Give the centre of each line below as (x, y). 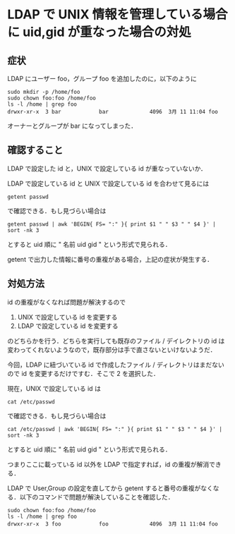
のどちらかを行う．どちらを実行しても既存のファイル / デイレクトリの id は (116, 341)
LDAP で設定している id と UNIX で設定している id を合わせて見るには (108, 183)
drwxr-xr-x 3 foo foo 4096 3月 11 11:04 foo (113, 524)
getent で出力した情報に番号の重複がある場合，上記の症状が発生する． (110, 259)
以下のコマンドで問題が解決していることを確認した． (97, 497)
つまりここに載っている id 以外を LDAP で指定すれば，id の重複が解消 (108, 464)
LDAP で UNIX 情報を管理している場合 (117, 14)
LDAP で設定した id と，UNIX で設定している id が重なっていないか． (107, 168)
